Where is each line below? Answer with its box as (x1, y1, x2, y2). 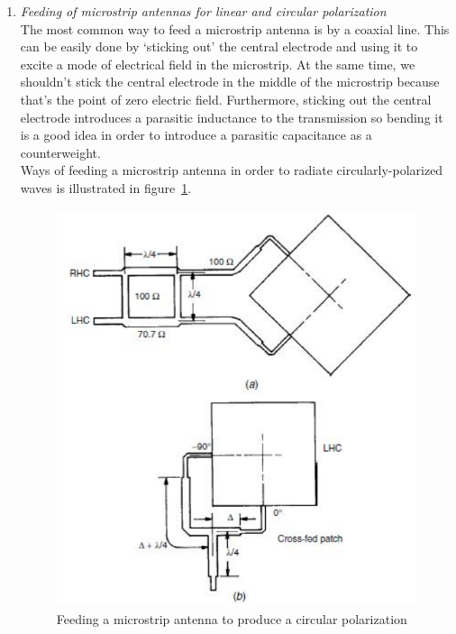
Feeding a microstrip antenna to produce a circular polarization (56, 609, 407, 628)
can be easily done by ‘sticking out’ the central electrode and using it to (20, 37, 418, 56)
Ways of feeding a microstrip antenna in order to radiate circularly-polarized (20, 161, 443, 179)
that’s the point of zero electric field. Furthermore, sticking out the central (20, 89, 432, 108)
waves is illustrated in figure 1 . (20, 178, 192, 197)
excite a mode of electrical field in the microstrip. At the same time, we (20, 54, 415, 73)
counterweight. (20, 142, 101, 161)
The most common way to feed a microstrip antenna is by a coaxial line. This (20, 19, 450, 38)
